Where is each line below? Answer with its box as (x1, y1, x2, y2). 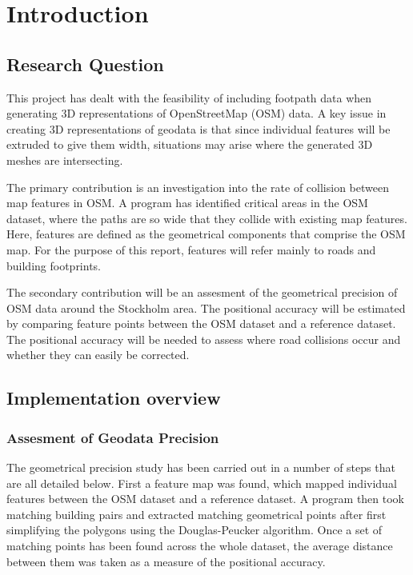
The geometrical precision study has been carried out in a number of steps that (6, 459, 395, 476)
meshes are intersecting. (6, 151, 123, 168)
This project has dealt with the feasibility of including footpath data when (6, 89, 372, 106)
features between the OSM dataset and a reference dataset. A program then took (6, 490, 405, 507)
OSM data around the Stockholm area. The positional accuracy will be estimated (6, 299, 406, 316)
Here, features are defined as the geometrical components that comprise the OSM (6, 226, 406, 242)
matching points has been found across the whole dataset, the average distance (6, 537, 393, 554)
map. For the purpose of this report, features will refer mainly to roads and (6, 241, 376, 258)
